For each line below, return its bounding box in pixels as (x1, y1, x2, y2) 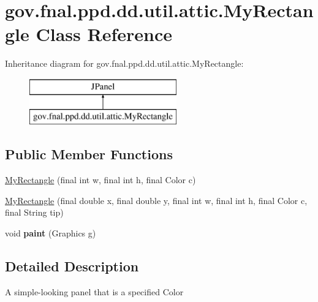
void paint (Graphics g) (5, 227, 96, 240)
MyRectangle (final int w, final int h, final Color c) (5, 173, 196, 186)
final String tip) (5, 206, 64, 219)
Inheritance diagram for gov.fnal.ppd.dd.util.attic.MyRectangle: (5, 57, 244, 70)
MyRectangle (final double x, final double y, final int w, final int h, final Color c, (5, 194, 308, 206)
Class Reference (36, 21, 173, 47)
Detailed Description (5, 257, 139, 276)
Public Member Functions (5, 145, 173, 164)
